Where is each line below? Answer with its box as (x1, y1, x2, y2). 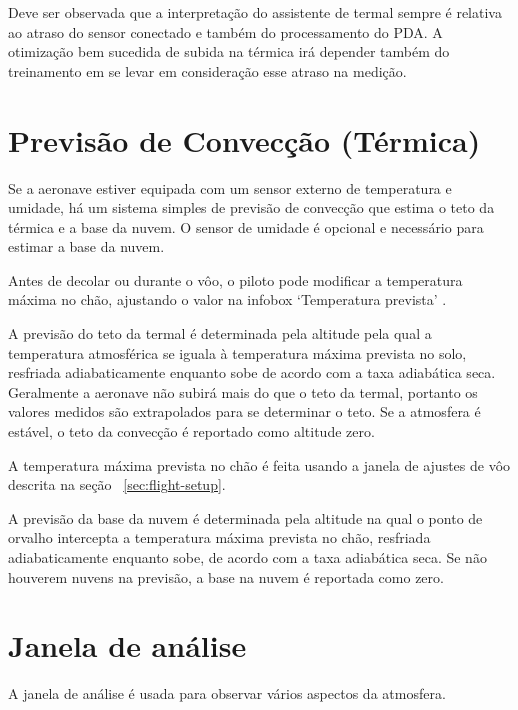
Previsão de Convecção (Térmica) (8, 119, 481, 160)
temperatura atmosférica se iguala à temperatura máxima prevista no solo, (8, 342, 467, 363)
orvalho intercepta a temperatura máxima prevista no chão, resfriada (8, 527, 431, 548)
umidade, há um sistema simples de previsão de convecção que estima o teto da (8, 197, 495, 218)
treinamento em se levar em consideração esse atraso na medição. (8, 60, 407, 81)
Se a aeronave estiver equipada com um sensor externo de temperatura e (8, 177, 452, 198)
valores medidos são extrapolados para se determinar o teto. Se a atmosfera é (8, 401, 481, 422)
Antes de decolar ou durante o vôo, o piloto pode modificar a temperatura (8, 269, 463, 290)
